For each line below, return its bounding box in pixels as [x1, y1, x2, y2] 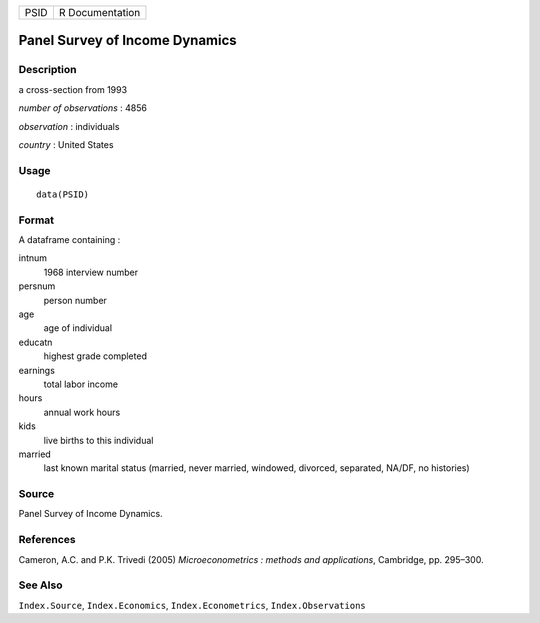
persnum [18, 280, 56, 292]
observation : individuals [18, 120, 120, 132]
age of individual [43, 322, 113, 334]
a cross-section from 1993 [18, 83, 128, 95]
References [18, 533, 76, 547]
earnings [18, 364, 55, 376]
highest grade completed [43, 350, 147, 362]
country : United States [18, 138, 114, 150]
